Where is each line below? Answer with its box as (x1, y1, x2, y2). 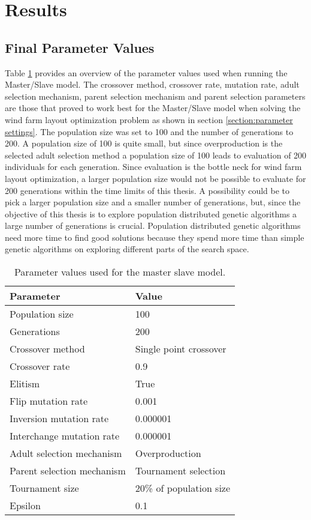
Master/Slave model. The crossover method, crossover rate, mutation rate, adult (5, 78, 300, 91)
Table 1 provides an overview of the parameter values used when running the (5, 66, 288, 79)
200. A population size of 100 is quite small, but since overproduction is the (5, 137, 283, 150)
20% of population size (135, 481, 231, 495)
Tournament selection (135, 464, 226, 478)
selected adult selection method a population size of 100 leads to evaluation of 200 (5, 148, 307, 161)
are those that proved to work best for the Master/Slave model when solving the (5, 101, 301, 114)
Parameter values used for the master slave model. (14, 265, 226, 279)
